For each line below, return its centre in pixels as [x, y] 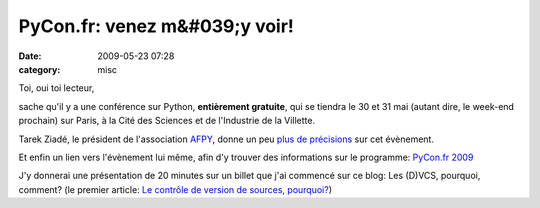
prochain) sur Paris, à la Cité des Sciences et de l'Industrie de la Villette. [166, 121]
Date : [30, 56]
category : [39, 69]
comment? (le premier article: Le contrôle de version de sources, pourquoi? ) [175, 189]
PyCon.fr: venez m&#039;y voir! [156, 26]
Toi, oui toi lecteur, [56, 88]
